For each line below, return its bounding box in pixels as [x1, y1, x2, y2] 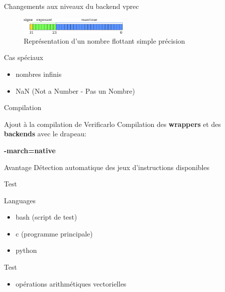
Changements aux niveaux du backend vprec [4, 1, 139, 11]
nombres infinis [15, 68, 62, 79]
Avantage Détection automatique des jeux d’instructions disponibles [4, 162, 210, 172]
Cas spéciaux [4, 52, 44, 62]
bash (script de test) [15, 212, 77, 222]
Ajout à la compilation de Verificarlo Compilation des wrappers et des [4, 118, 221, 129]
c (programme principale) [15, 228, 93, 238]
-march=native [4, 145, 56, 155]
